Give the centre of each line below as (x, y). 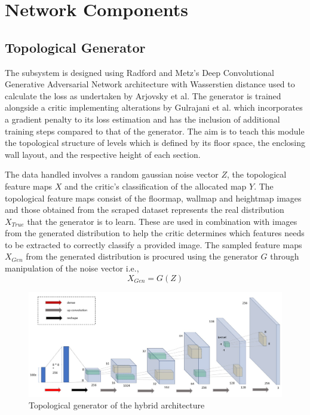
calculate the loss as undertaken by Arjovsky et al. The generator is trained (143, 95)
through (285, 256)
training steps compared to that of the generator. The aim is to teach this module (155, 131)
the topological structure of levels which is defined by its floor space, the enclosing (155, 143)
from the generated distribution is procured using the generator (142, 256)
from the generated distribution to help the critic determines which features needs (155, 233)
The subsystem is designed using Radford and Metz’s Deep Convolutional (139, 72)
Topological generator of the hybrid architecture (117, 405)
